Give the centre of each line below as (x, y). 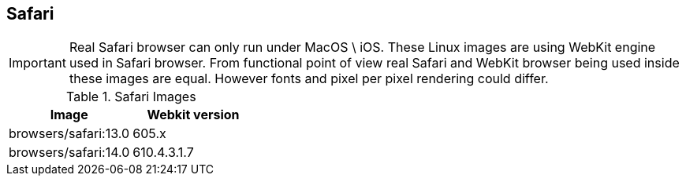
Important (37, 63)
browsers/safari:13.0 (69, 134)
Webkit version (193, 115)
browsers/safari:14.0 (69, 153)
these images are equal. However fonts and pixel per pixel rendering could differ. (309, 79)
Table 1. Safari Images (131, 97)
